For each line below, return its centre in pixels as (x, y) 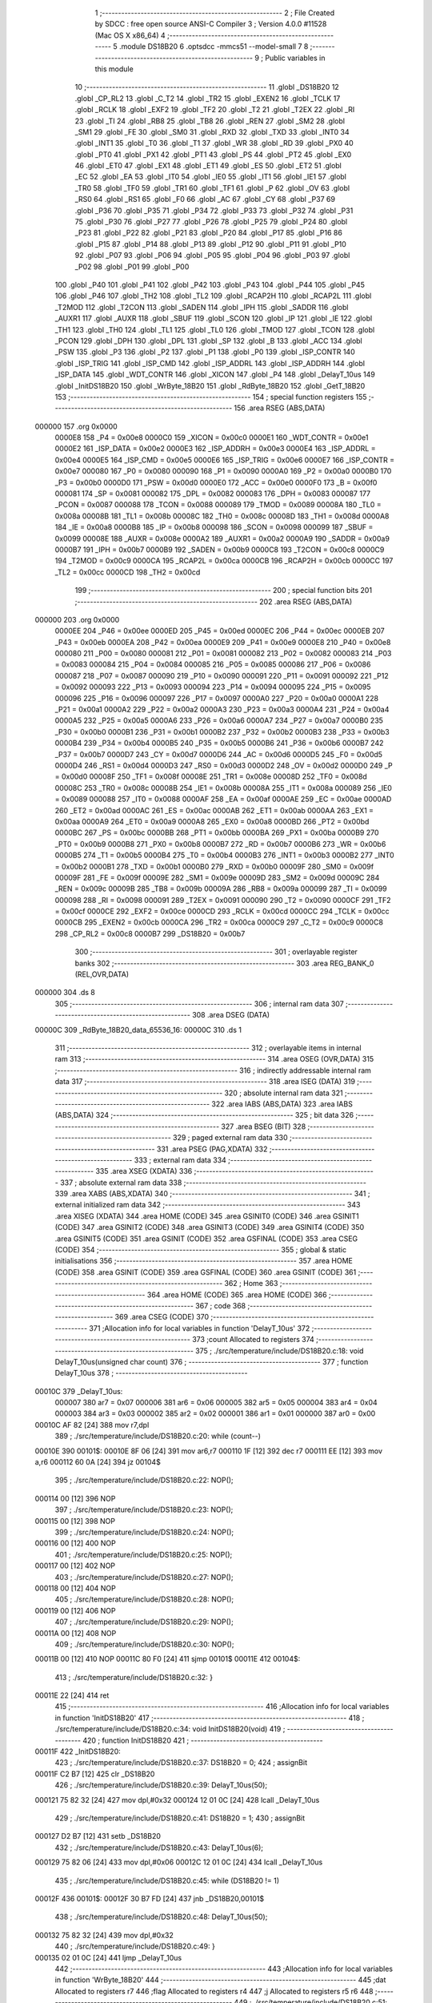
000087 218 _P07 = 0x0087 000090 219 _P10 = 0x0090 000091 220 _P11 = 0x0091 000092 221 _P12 (222, 675)
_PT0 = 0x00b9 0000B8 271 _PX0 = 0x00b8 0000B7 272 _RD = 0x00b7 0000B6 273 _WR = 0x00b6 (220, 844)
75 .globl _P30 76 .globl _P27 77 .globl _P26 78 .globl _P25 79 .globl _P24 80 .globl (211, 222)
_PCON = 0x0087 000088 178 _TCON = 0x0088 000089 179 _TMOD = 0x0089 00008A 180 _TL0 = (218, 505)
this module (114, 69)
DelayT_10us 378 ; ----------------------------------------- (151, 1373)
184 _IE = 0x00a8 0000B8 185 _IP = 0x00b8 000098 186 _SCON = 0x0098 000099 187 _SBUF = (214, 527)
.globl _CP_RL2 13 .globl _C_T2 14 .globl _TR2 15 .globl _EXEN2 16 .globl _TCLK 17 (208, 98)
